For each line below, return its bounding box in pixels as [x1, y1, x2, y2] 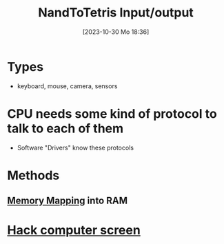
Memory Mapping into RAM [7, 195, 128, 207]
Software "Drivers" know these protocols [17, 143, 134, 152]
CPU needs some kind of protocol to [7, 105, 217, 121]
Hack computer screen [7, 223, 141, 238]
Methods [7, 167, 60, 183]
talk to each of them [7, 121, 124, 136]
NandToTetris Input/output [37, 5, 194, 21]
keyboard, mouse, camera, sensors [17, 81, 118, 90]
